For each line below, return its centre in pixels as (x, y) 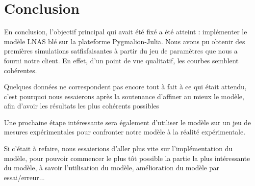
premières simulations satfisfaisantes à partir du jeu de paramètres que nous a (121, 51)
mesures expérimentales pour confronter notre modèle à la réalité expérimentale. (125, 132)
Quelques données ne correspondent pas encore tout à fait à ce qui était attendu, (125, 87)
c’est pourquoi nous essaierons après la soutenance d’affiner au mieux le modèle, (124, 96)
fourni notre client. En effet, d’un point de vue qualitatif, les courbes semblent (121, 60)
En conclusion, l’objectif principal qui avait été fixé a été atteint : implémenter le (126, 32)
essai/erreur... (25, 177)
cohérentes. (21, 70)
